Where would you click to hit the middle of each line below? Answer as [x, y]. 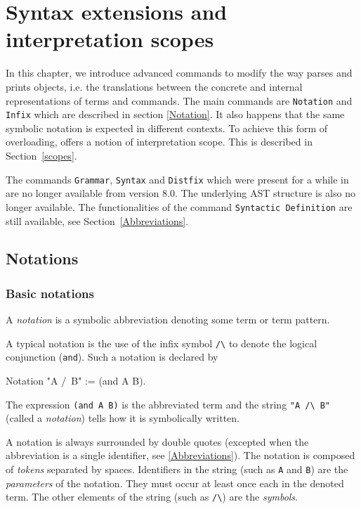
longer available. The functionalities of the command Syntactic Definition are [179, 206]
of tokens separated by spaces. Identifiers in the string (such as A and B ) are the [177, 469]
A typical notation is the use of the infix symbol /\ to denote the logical [162, 343]
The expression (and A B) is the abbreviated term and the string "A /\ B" [168, 404]
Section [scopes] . [41, 155]
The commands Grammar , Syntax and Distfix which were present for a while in [177, 179]
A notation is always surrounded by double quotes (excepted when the [157, 441]
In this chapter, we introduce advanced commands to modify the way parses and [179, 73]
